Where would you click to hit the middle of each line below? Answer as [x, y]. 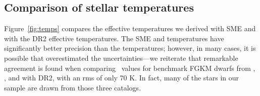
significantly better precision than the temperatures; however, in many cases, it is [130, 48]
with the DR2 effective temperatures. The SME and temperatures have [114, 38]
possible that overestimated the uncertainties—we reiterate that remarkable [121, 58]
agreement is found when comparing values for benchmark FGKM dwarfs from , [130, 68]
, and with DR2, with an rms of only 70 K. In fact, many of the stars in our [122, 78]
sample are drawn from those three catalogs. [73, 87]
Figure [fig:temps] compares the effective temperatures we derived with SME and [130, 28]
